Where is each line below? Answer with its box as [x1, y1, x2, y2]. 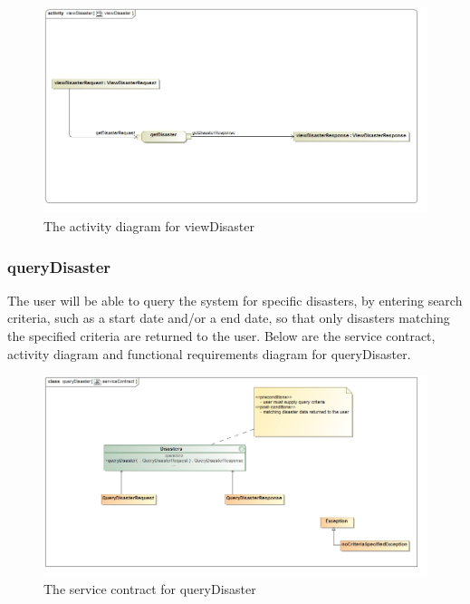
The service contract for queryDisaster [43, 580, 256, 599]
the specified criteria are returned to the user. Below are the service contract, [7, 326, 436, 346]
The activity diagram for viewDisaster [43, 217, 255, 236]
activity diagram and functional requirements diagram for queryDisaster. [7, 344, 411, 363]
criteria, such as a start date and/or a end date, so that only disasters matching [7, 308, 450, 327]
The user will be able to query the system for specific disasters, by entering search [7, 290, 463, 309]
